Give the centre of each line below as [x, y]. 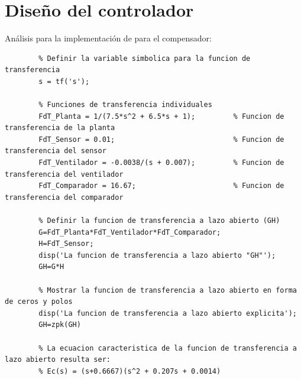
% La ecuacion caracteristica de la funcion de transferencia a [168, 348]
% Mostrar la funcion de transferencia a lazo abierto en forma [168, 290]
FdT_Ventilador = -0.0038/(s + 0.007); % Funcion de [161, 163]
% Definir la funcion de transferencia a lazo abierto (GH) [159, 221]
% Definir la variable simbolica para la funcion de [145, 58]
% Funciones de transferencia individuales [125, 105]
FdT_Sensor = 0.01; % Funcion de [161, 139]
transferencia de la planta [60, 128]
